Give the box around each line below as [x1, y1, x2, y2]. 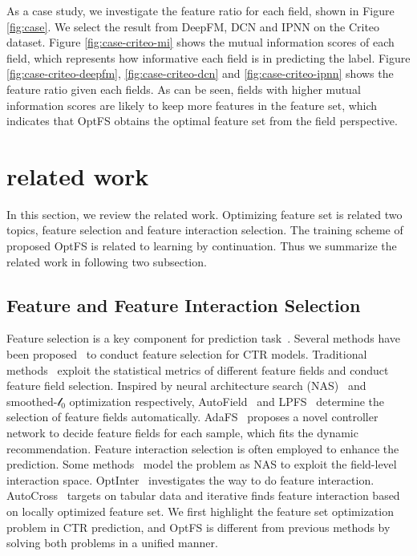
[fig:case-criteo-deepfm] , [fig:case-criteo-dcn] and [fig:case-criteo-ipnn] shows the [6, 65, 394, 82]
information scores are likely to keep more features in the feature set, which [6, 96, 378, 113]
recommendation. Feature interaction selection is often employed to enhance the [6, 440, 399, 457]
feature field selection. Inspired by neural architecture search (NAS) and [6, 377, 366, 394]
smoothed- [6, 392, 58, 409]
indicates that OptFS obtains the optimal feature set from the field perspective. [6, 112, 398, 129]
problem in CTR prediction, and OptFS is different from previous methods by [6, 518, 391, 535]
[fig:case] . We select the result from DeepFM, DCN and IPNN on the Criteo [6, 18, 380, 34]
